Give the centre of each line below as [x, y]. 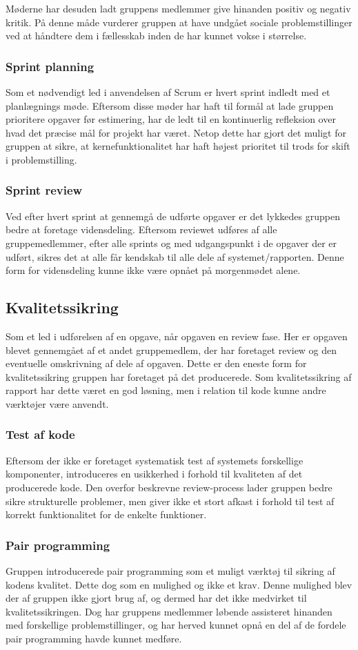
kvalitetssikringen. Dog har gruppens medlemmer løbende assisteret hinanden [169, 611]
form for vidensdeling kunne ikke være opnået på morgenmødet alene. [153, 270]
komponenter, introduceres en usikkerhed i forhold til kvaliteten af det [154, 474]
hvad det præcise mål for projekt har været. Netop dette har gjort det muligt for [176, 132]
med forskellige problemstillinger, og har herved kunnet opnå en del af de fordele [176, 625]
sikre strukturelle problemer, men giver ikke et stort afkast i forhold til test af [170, 501]
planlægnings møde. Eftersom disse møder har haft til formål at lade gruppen [170, 105]
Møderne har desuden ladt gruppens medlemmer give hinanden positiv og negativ [178, 8]
